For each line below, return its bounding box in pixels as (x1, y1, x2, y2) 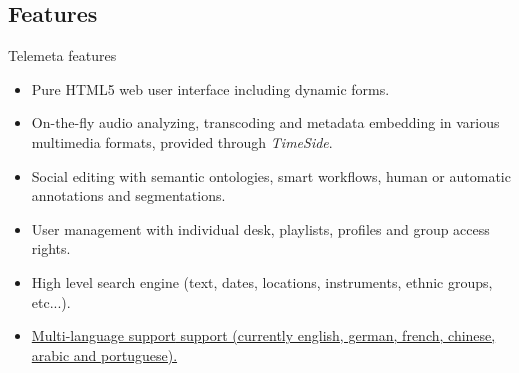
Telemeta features (8, 45, 117, 66)
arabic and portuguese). (31, 344, 178, 365)
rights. (31, 238, 71, 259)
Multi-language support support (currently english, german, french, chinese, (31, 325, 496, 346)
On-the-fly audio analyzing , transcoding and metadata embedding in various (31, 112, 500, 133)
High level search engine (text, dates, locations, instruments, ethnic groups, (31, 271, 493, 292)
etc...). (31, 291, 71, 312)
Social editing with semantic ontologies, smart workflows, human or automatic (31, 165, 511, 186)
